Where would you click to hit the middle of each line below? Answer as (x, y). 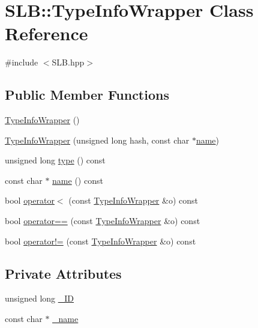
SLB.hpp (68, 62)
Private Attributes (63, 273)
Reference (46, 33)
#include (22, 62)
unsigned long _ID (40, 298)
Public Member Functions (87, 95)
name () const (78, 180)
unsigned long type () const (55, 160)
